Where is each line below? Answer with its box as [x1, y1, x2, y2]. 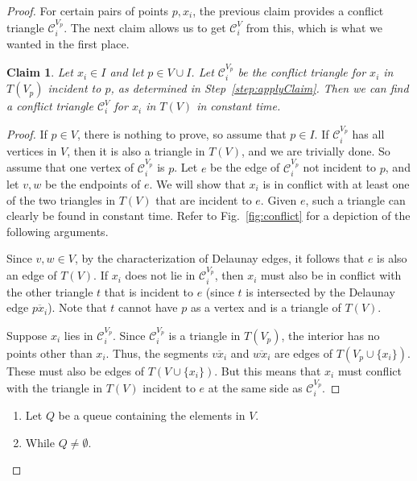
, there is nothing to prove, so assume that [76, 126, 287, 143]
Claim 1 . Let [6, 64, 73, 81]
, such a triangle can [305, 191, 406, 208]
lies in [64, 326, 93, 343]
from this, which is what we [246, 19, 383, 35]
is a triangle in [168, 326, 241, 343]
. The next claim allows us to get [64, 19, 226, 35]
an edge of [6, 267, 57, 284]
